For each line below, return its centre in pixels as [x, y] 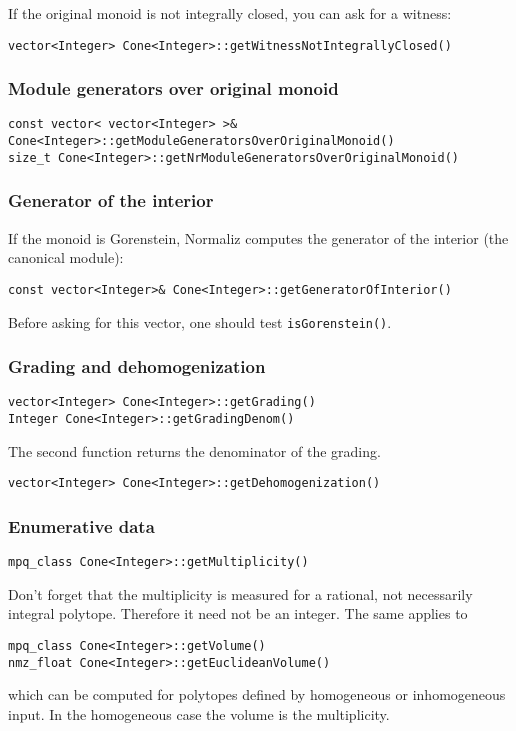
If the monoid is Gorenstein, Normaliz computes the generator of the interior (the [258, 237]
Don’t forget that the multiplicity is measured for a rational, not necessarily [240, 593]
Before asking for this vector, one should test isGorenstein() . [200, 321]
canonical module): [66, 257]
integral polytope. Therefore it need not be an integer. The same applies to [238, 613]
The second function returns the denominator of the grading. [194, 450]
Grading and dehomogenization [137, 366]
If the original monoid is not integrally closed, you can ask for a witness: [230, 13]
